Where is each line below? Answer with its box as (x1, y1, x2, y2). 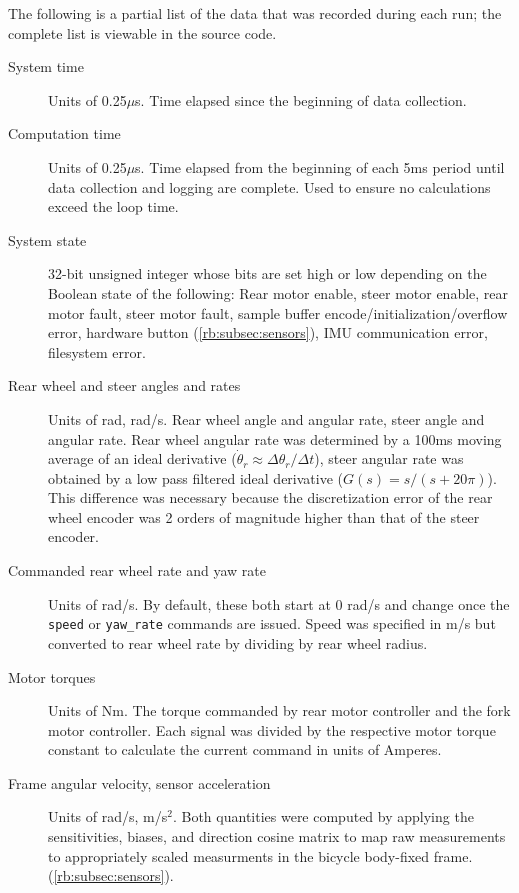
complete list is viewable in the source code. (8, 22, 277, 43)
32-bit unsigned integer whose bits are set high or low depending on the (48, 263, 487, 284)
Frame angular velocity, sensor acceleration (8, 772, 271, 793)
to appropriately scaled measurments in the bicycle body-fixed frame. (48, 845, 473, 866)
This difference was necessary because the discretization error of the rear (48, 487, 493, 508)
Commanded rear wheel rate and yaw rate (8, 560, 266, 581)
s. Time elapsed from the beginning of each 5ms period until (135, 156, 505, 177)
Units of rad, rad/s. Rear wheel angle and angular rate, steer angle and (48, 408, 485, 429)
